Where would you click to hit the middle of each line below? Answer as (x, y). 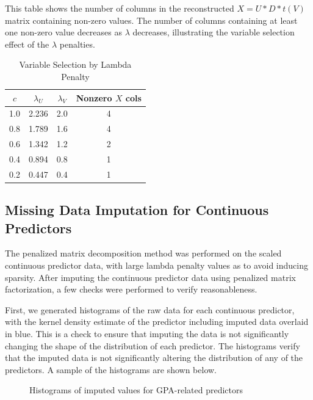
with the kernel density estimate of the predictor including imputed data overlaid (157, 322)
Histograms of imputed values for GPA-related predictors (136, 390)
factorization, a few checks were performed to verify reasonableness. (131, 289)
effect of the (27, 44)
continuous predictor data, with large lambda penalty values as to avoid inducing (156, 265)
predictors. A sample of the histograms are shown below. (111, 369)
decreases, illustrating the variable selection (214, 32)
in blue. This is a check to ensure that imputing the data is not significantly (147, 334)
